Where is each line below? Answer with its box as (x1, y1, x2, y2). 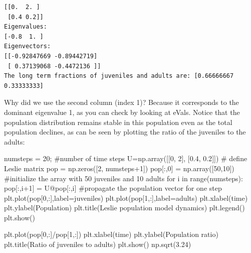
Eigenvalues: (4, 23, 47, 31)
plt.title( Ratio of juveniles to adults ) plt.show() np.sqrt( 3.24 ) (4, 239, 191, 249)
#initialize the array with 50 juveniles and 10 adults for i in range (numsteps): (4, 173, 243, 183)
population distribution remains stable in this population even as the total (4, 116, 232, 127)
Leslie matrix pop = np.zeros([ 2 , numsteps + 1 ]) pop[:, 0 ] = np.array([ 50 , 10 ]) (4, 163, 234, 173)
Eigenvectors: (4, 43, 51, 50)
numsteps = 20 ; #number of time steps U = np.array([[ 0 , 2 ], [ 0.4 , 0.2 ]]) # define (4, 153, 247, 164)
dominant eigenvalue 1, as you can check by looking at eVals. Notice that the (4, 106, 240, 117)
